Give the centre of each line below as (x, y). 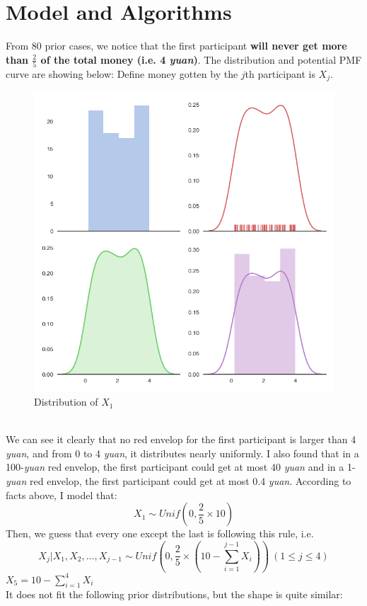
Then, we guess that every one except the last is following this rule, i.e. (160, 533)
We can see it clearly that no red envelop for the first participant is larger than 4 (181, 439)
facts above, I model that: (62, 494)
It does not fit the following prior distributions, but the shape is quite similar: (174, 594)
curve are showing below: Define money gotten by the (122, 74)
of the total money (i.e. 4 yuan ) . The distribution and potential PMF (201, 59)
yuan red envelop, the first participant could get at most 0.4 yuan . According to (179, 481)
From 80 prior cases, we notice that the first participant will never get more (176, 46)
